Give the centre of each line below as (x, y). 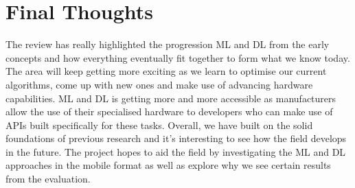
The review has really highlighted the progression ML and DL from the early (168, 44)
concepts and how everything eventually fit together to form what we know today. (178, 57)
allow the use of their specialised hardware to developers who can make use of (169, 111)
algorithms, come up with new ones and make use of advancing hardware (159, 84)
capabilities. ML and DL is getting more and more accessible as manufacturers (171, 98)
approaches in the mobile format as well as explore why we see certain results (168, 165)
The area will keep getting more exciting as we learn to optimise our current (166, 71)
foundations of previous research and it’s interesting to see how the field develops (176, 138)
